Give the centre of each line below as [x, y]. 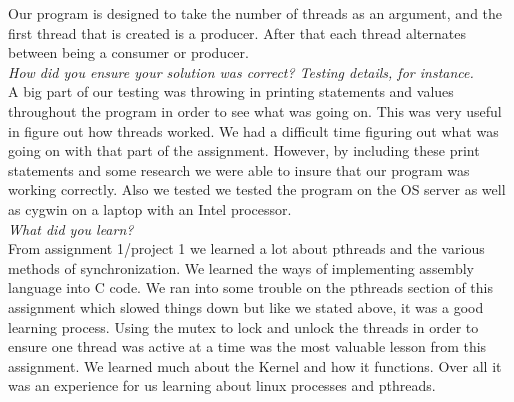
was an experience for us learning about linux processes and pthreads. [222, 385]
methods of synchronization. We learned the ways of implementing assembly [241, 267]
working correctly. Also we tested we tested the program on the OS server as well [257, 189]
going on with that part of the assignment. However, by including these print [244, 150]
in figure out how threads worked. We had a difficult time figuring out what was [253, 130]
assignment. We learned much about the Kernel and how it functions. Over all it [255, 365]
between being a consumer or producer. [128, 52]
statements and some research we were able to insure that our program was [239, 169]
